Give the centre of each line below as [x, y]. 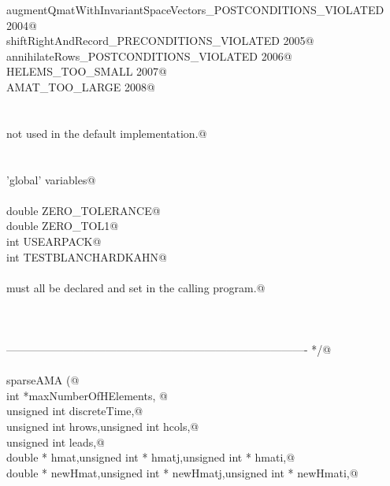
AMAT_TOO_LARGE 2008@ [81, 86]
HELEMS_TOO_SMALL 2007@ [87, 71]
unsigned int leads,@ [56, 441]
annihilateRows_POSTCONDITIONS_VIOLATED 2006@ [149, 56]
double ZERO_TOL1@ [63, 226]
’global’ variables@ [51, 179]
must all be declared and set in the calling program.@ [136, 287]
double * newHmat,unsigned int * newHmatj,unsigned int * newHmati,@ [182, 472]
